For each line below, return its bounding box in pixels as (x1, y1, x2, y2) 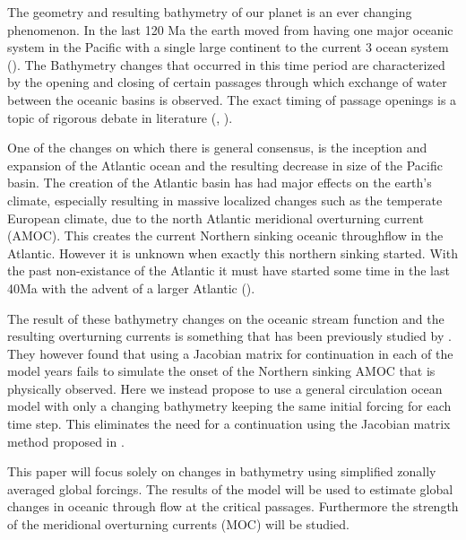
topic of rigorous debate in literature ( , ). (7, 108, 233, 126)
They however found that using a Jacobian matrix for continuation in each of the (7, 344, 453, 362)
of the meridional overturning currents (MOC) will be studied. (7, 515, 349, 534)
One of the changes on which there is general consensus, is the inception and (7, 138, 427, 157)
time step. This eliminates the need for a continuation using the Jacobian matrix (7, 414, 451, 433)
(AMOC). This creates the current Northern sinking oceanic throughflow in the (7, 226, 444, 245)
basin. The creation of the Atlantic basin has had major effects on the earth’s (7, 173, 432, 192)
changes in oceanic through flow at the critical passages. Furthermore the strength (7, 497, 459, 516)
